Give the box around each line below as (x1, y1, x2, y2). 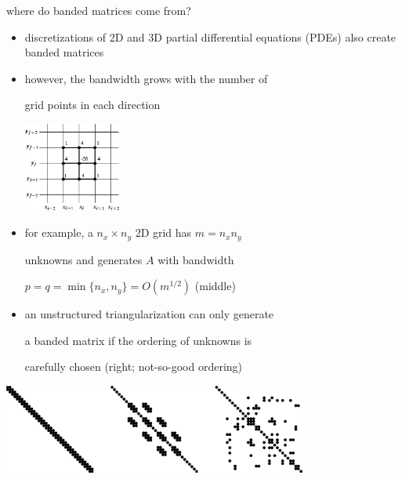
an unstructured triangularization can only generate (24, 306, 274, 322)
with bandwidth (158, 251, 234, 267)
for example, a (24, 224, 93, 241)
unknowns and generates (24, 251, 143, 267)
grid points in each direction (24, 96, 161, 113)
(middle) (194, 278, 236, 294)
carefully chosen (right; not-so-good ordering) (24, 358, 243, 375)
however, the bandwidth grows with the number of (24, 70, 268, 86)
